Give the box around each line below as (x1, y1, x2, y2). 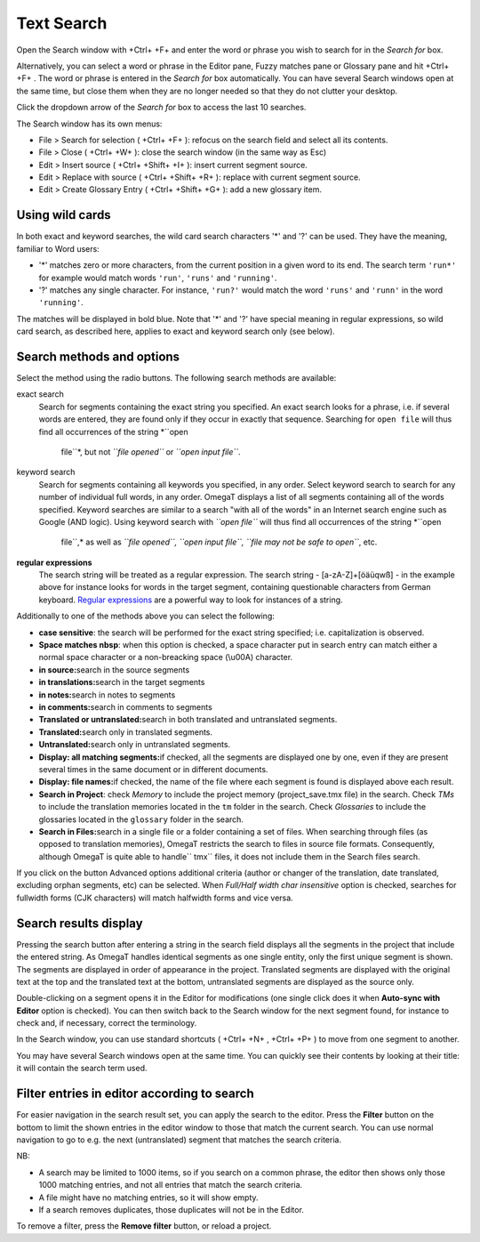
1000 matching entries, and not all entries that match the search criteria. (38, 1180, 303, 1190)
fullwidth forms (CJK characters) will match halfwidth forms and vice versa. (16, 892, 293, 903)
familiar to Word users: (16, 243, 100, 254)
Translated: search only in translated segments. (38, 726, 213, 738)
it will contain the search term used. (16, 1063, 148, 1074)
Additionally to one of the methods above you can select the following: (16, 610, 276, 622)
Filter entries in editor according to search (16, 1086, 254, 1101)
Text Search (16, 13, 108, 33)
